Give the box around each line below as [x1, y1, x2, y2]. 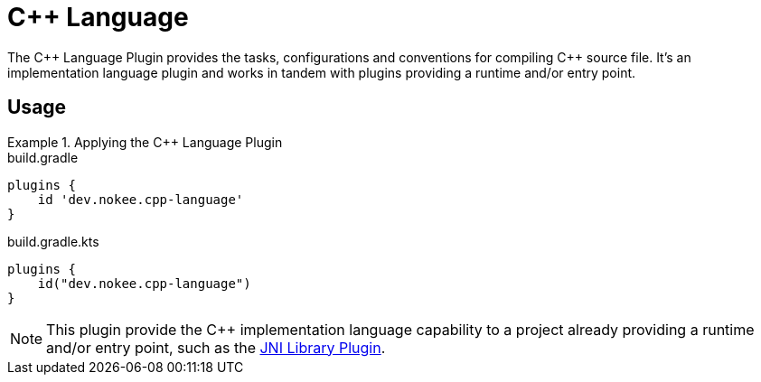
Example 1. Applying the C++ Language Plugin [7, 134, 283, 150]
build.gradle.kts [7, 233, 99, 249]
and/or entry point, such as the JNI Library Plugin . [46, 338, 386, 357]
